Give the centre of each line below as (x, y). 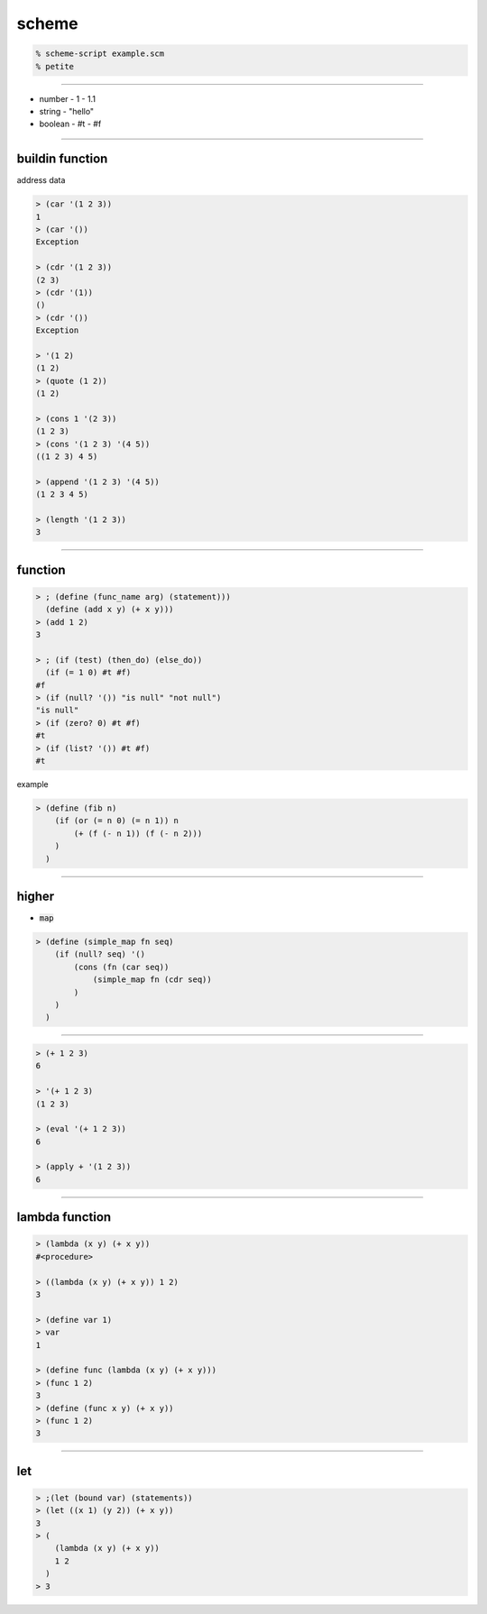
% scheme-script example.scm (100, 54)
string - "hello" (67, 111)
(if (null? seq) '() (100, 954)
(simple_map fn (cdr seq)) (152, 980)
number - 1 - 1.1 (68, 98)
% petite (55, 66)
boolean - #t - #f (70, 124)
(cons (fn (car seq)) (121, 967)
